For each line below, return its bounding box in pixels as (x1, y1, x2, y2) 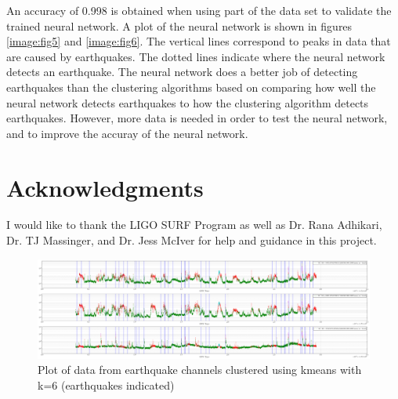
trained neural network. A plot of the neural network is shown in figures (6, 17, 353, 34)
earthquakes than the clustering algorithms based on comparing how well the (6, 78, 376, 95)
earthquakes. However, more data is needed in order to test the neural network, (6, 110, 388, 126)
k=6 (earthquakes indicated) (38, 376, 175, 393)
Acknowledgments (6, 171, 204, 203)
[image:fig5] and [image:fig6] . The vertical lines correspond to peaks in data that (6, 33, 391, 49)
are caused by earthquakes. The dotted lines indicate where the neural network (6, 48, 385, 64)
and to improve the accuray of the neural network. (6, 125, 248, 141)
